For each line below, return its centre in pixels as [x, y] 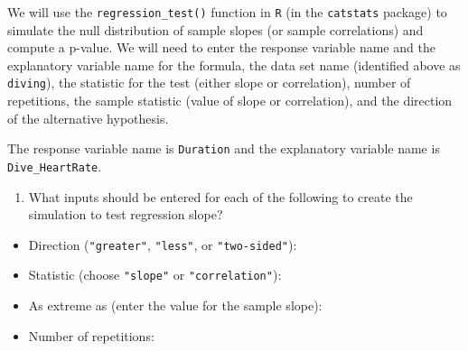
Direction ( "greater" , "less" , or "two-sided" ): [163, 244]
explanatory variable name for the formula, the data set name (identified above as [234, 65]
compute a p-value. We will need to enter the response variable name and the [221, 47]
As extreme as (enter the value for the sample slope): [175, 305]
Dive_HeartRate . [55, 166]
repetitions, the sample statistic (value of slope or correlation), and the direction [230, 101]
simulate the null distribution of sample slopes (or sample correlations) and [215, 29]
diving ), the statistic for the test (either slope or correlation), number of [209, 83]
